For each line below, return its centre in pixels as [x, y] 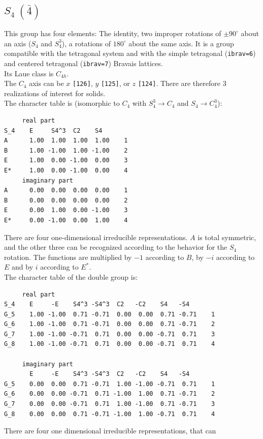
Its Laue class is [29, 73]
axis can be [46, 83]
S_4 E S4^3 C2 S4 [53, 130]
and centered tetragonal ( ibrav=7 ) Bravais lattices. [84, 63]
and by [23, 267]
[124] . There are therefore [179, 83]
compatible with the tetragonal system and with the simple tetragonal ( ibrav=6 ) [130, 53]
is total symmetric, [227, 237]
